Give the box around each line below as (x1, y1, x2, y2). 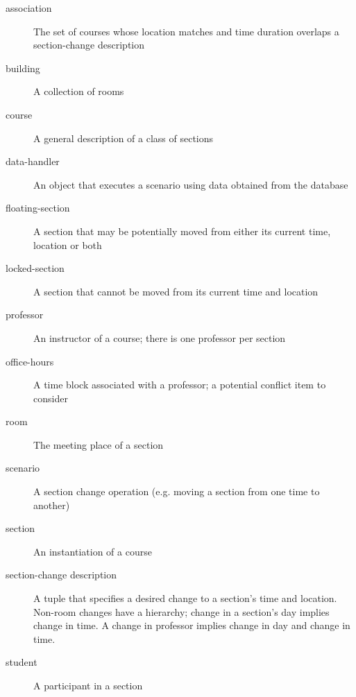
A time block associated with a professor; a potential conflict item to (33, 377, 326, 392)
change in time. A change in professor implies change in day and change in (33, 618, 350, 633)
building (6, 60, 40, 75)
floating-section (6, 200, 70, 215)
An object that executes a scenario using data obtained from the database (33, 177, 348, 191)
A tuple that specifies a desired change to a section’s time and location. (33, 591, 337, 605)
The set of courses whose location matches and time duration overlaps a (33, 24, 339, 38)
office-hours (6, 354, 54, 368)
